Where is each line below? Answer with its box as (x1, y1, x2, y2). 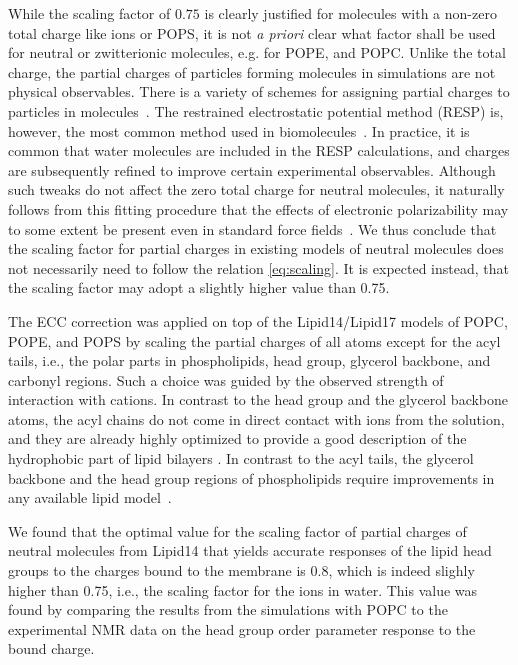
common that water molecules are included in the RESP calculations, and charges (8, 140, 510, 161)
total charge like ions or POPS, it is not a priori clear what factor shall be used (8, 22, 496, 43)
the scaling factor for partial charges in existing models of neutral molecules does (8, 238, 504, 259)
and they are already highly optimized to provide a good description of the (8, 428, 467, 449)
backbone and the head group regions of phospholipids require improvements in (8, 467, 495, 488)
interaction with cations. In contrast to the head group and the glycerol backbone (8, 389, 509, 410)
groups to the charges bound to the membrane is (8, 560, 306, 581)
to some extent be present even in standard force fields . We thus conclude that (8, 218, 497, 239)
